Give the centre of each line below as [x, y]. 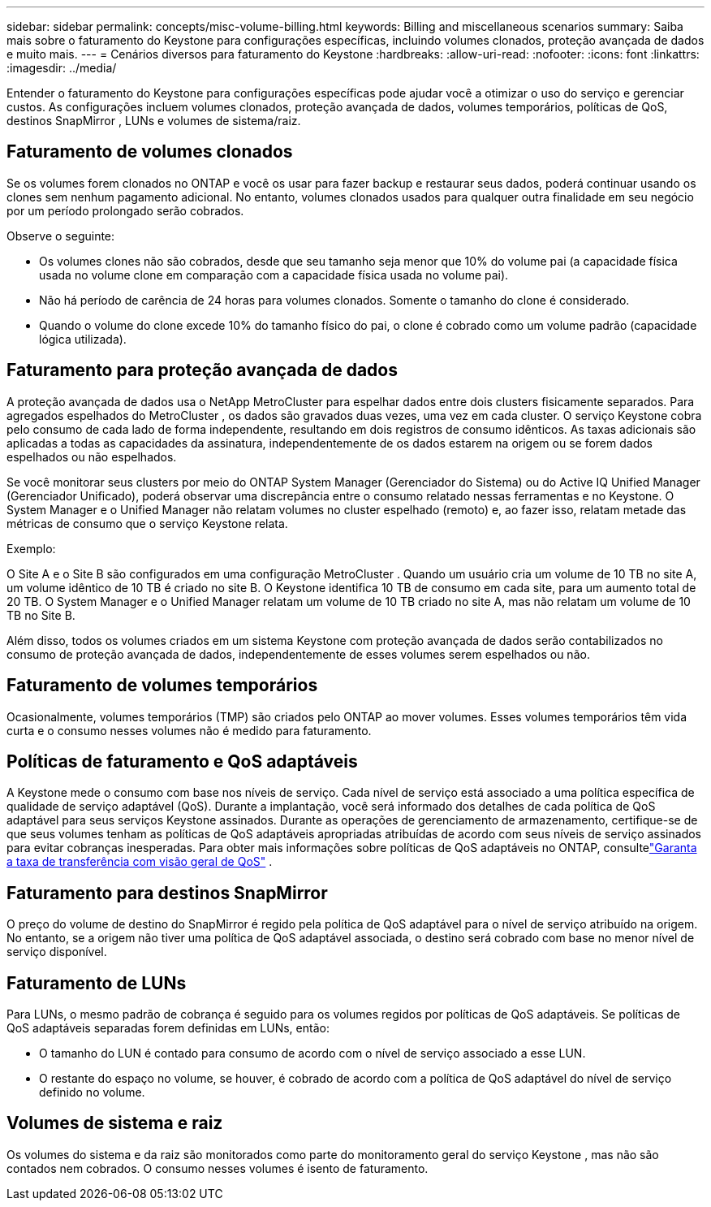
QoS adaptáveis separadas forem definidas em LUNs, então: [168, 1028]
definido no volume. [92, 1092]
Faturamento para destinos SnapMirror [167, 893]
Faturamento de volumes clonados [150, 152]
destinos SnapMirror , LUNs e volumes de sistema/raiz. [154, 121]
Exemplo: [31, 548]
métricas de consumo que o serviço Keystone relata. [147, 523]
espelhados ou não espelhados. [92, 456]
